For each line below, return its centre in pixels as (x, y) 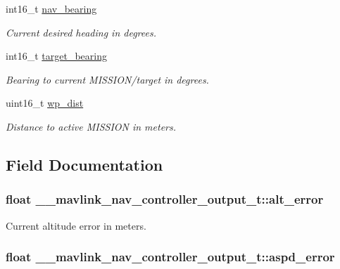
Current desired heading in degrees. (81, 32)
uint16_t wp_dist (45, 103)
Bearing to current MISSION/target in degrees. (107, 79)
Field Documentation (84, 164)
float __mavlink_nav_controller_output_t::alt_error (165, 199)
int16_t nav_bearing (51, 8)
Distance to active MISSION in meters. (91, 126)
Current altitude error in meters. (76, 225)
